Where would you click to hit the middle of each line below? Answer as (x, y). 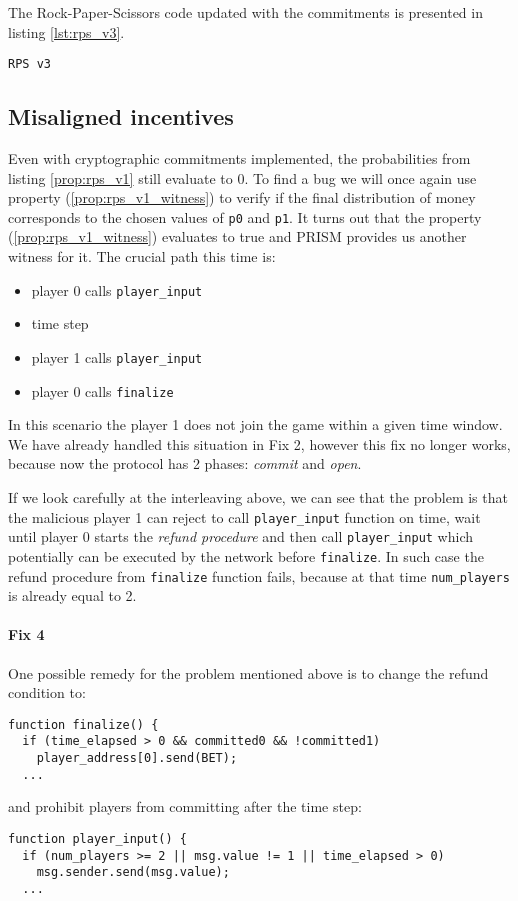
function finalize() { (83, 724)
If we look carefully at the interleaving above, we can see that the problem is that (258, 497)
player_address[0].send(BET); (137, 758)
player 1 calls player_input (117, 356)
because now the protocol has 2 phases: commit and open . (185, 463)
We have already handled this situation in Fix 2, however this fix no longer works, (259, 443)
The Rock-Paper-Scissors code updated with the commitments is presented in (245, 12)
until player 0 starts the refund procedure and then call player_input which (241, 536)
